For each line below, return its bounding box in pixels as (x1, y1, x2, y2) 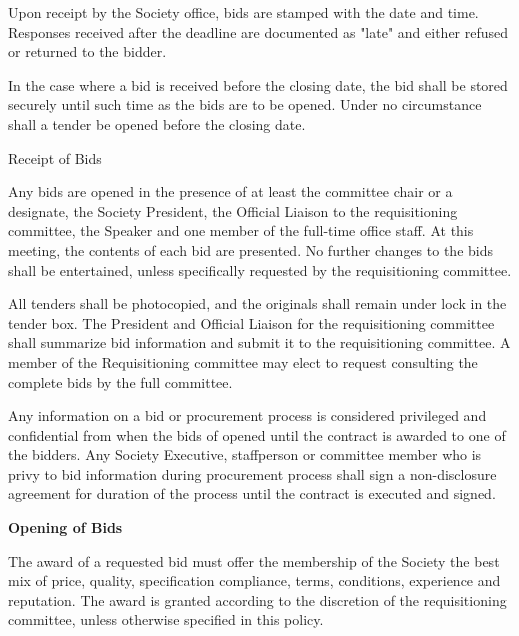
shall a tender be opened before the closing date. (8, 113, 306, 134)
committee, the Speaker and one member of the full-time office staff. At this (8, 220, 474, 241)
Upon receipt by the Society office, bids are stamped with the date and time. (8, 2, 479, 22)
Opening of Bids (8, 517, 123, 538)
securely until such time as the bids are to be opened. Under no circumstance (8, 94, 482, 115)
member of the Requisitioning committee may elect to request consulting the (8, 351, 478, 372)
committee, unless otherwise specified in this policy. (8, 609, 324, 630)
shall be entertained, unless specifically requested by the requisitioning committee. (8, 259, 512, 280)
